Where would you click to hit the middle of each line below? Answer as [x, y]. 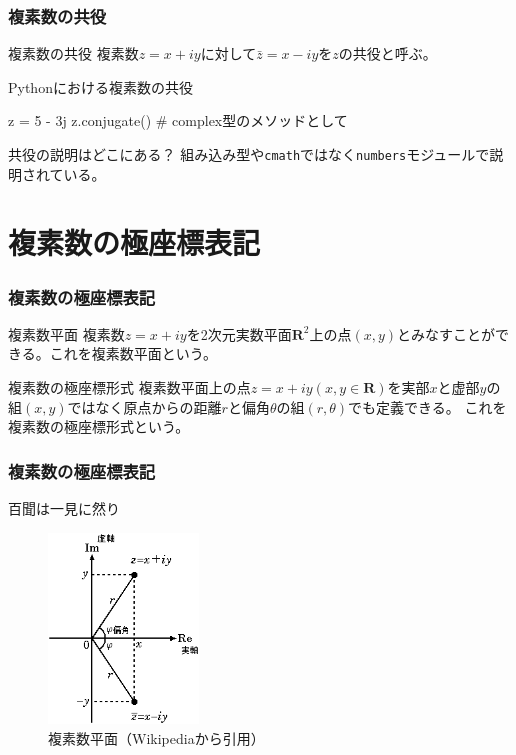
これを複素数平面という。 [133, 353]
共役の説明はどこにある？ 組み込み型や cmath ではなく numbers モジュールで [249, 154]
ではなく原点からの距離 [144, 406]
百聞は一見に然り [64, 508]
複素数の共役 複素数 [73, 53]
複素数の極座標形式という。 [99, 426]
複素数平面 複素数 [66, 333]
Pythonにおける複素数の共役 [100, 86]
